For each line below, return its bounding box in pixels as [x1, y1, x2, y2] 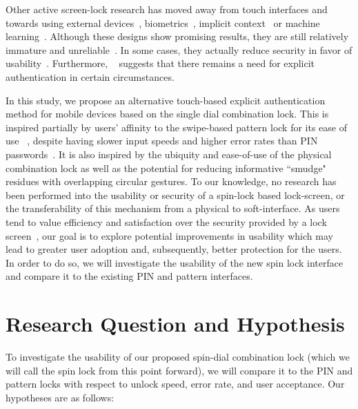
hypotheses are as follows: [6, 390, 115, 404]
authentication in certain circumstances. [6, 69, 175, 84]
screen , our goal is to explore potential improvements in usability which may [6, 228, 333, 242]
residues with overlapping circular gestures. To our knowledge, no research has [6, 174, 337, 189]
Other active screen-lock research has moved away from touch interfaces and [6, 2, 328, 16]
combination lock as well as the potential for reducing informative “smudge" [6, 160, 326, 175]
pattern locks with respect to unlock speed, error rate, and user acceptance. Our [6, 377, 345, 391]
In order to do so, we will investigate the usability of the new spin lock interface [6, 255, 344, 269]
